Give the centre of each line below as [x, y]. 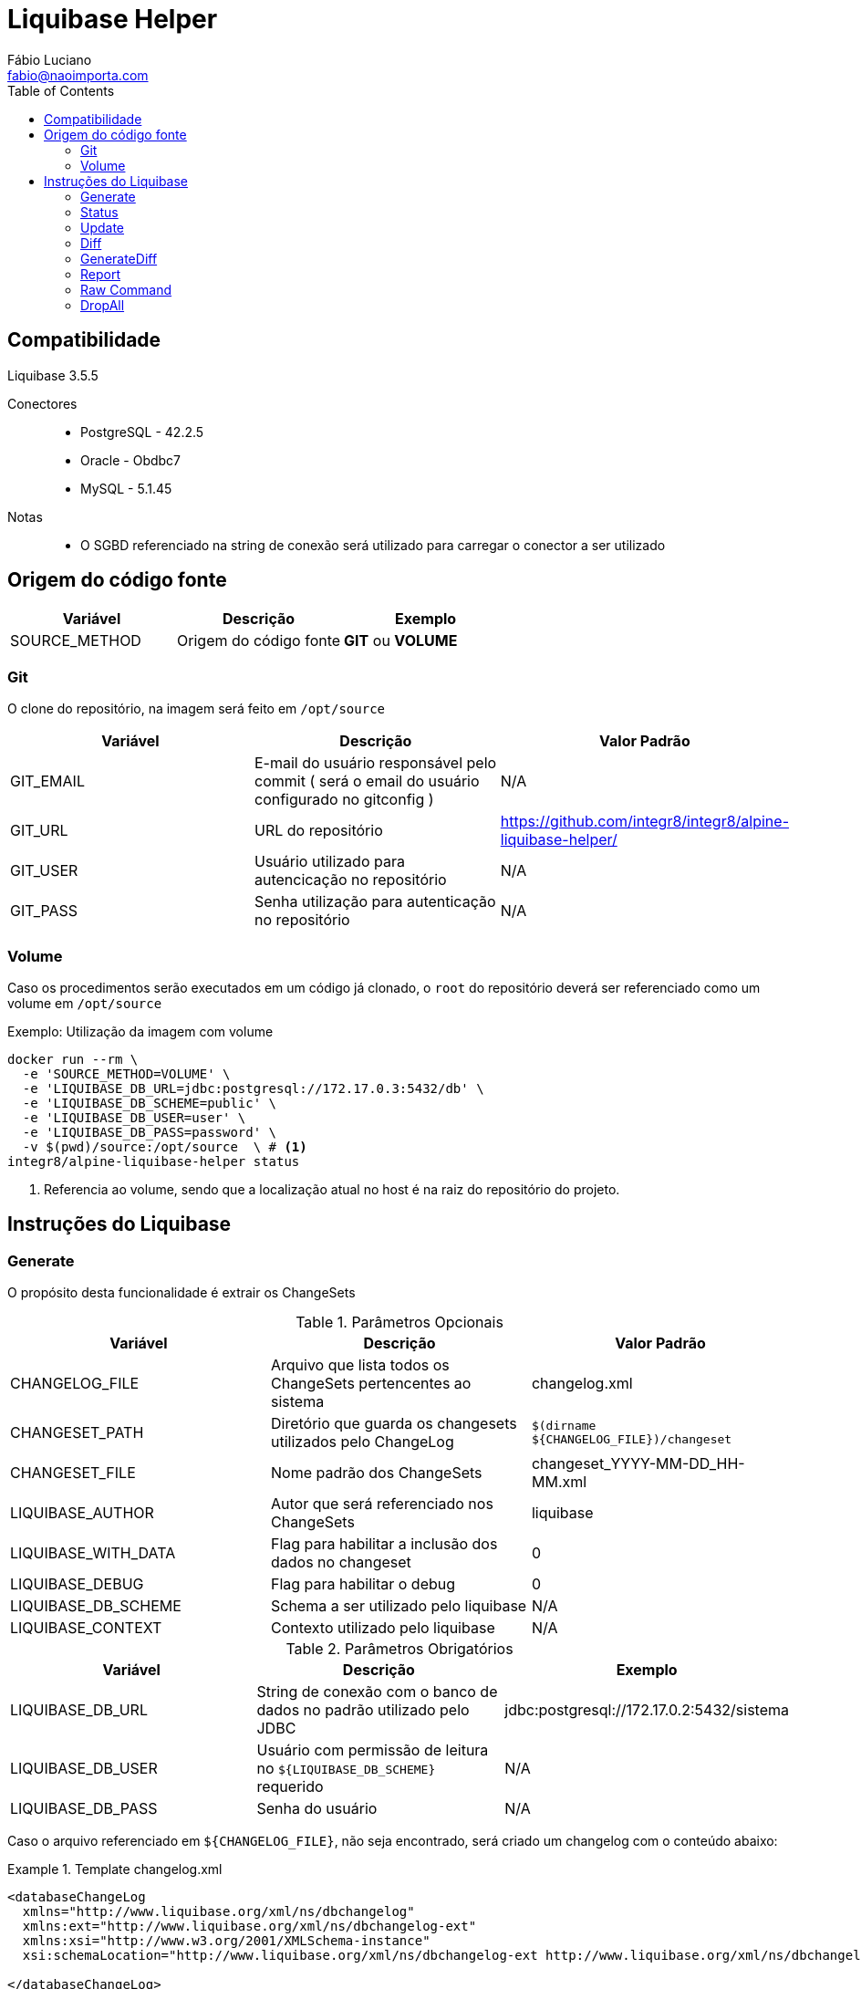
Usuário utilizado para [330, 862]
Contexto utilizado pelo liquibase [383, 1628]
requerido [290, 1787]
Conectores [42, 403]
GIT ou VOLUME [401, 641]
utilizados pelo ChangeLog [362, 1442]
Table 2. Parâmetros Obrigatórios [399, 1649]
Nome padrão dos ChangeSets [376, 1473]
